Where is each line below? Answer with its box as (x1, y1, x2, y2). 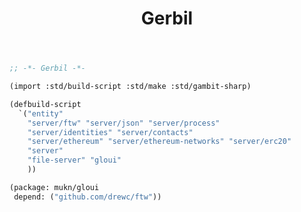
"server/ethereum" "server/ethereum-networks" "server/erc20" (27, 137, 292, 147)
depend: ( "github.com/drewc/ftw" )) (13, 192, 162, 202)
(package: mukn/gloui (9, 182, 100, 192)
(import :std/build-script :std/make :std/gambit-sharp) (9, 82, 252, 92)
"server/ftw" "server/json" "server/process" (27, 118, 221, 128)
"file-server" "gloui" (27, 155, 122, 166)
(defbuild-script (9, 99, 82, 109)
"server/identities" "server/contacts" (27, 127, 194, 137)
